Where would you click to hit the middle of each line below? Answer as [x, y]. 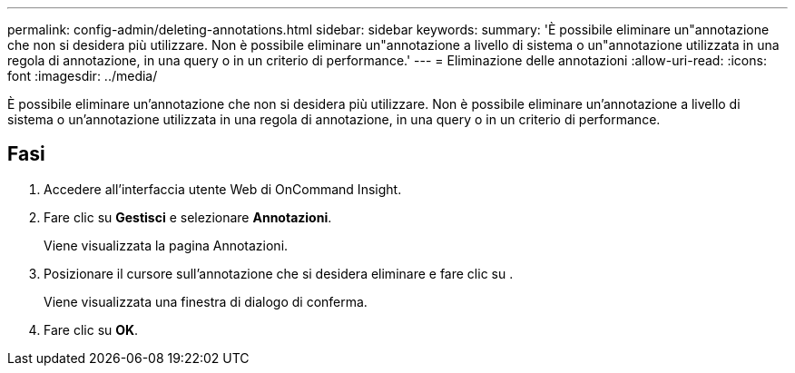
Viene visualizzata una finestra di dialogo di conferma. [206, 301]
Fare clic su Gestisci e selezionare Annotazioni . [188, 217]
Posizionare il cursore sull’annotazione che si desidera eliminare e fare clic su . [279, 273]
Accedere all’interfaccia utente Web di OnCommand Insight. [223, 189]
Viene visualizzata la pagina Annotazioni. [166, 245]
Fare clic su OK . [91, 329]
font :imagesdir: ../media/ [83, 76]
